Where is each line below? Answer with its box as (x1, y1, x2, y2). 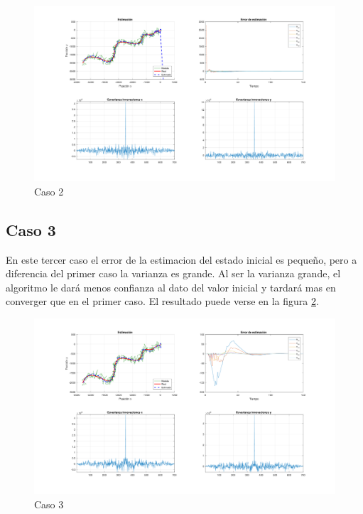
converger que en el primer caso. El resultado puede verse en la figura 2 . (6, 294, 319, 309)
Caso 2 (34, 183, 64, 198)
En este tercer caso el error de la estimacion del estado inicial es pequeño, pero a (6, 252, 357, 267)
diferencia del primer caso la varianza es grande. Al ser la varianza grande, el (6, 266, 341, 281)
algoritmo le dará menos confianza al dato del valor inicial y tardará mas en (6, 279, 336, 294)
